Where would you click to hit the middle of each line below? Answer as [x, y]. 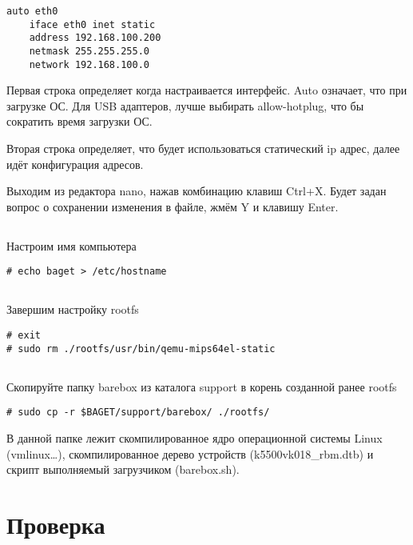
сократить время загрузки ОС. [79, 121]
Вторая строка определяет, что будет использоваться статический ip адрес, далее [203, 148]
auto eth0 [32, 11]
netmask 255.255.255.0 [89, 51]
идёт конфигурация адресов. [75, 164]
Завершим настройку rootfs [73, 309]
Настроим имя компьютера [71, 245]
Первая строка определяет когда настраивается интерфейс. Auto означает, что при [207, 90]
